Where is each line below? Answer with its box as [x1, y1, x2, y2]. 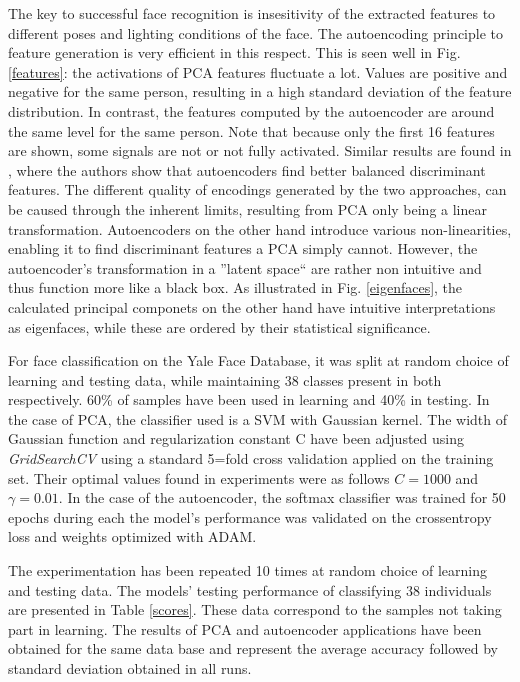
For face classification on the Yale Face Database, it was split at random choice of [8, 350, 509, 371]
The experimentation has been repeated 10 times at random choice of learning [8, 560, 488, 581]
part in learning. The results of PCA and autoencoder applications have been [8, 618, 482, 639]
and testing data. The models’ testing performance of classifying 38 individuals [8, 579, 492, 600]
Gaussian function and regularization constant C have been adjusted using [8, 428, 464, 449]
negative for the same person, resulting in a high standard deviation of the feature [8, 81, 512, 102]
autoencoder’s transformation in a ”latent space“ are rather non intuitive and [8, 257, 482, 278]
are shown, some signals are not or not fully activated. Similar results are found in [8, 140, 512, 161]
